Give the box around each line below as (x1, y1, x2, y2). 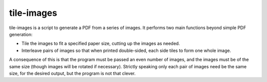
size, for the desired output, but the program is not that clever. (9, 70, 136, 76)
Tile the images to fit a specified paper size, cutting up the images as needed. (21, 41, 180, 46)
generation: (9, 31, 33, 37)
